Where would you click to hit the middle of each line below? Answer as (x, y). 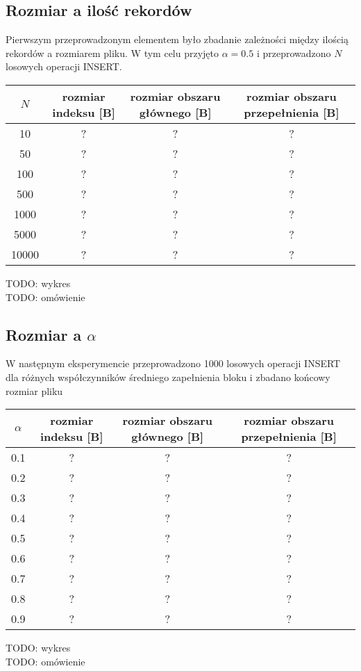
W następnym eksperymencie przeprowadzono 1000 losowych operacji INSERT (173, 363)
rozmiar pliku (34, 390)
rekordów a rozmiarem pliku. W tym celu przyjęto (112, 52)
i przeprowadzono (294, 52)
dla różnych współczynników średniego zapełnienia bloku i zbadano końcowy (168, 377)
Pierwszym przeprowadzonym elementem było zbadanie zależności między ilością (177, 39)
